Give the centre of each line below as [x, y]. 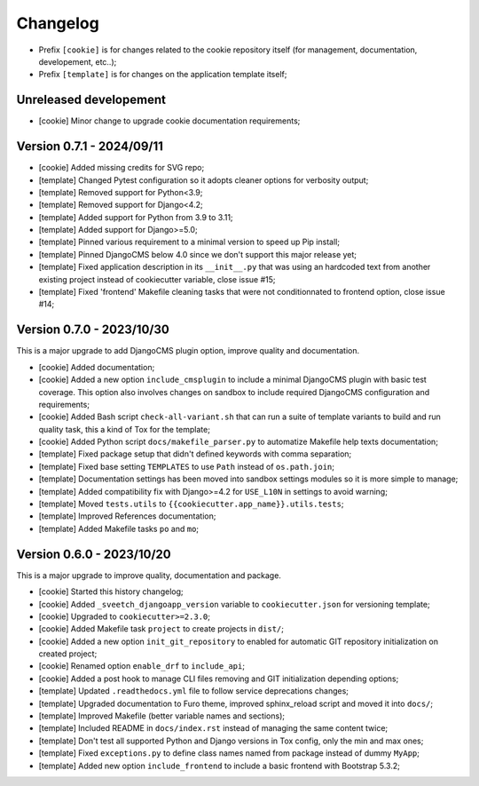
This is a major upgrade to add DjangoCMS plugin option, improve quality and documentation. [188, 351]
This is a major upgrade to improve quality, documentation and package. [149, 575]
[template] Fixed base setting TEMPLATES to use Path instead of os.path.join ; [186, 466]
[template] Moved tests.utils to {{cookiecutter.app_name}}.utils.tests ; [191, 504]
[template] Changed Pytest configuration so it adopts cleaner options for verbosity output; [204, 180]
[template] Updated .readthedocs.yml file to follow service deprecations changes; [194, 691]
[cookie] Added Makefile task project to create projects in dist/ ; [161, 629]
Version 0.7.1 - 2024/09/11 [90, 147]
